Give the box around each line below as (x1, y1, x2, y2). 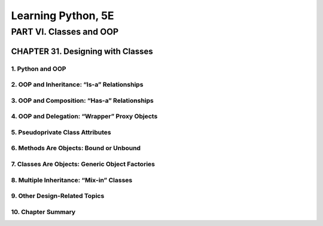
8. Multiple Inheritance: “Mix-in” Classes (11, 176, 133, 184)
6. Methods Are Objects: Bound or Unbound (11, 144, 141, 152)
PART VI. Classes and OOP (11, 26, 119, 37)
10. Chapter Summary (11, 207, 76, 216)
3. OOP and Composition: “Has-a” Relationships (11, 96, 154, 105)
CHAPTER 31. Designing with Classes (11, 46, 154, 56)
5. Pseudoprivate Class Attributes (11, 128, 111, 136)
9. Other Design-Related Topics (11, 192, 105, 200)
